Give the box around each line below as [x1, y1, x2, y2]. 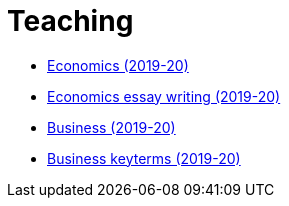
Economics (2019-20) [47, 56, 189, 74]
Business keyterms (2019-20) [47, 149, 241, 167]
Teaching [7, 4, 134, 38]
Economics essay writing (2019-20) [47, 87, 281, 105]
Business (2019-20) [47, 118, 176, 136]
